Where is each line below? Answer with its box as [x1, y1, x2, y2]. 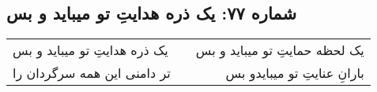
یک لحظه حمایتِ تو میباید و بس [195, 41, 364, 60]
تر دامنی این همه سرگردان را [13, 64, 171, 83]
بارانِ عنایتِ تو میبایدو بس [225, 64, 364, 83]
